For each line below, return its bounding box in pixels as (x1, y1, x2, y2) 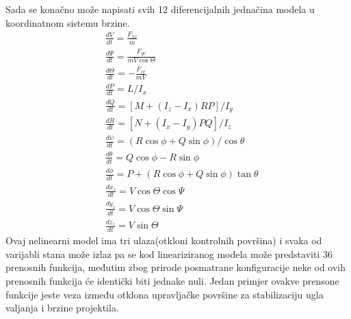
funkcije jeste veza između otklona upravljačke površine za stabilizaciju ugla (5, 287, 324, 301)
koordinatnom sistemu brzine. (5, 15, 130, 29)
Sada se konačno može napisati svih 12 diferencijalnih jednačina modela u (5, 2, 315, 16)
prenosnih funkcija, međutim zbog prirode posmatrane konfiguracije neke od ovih (5, 260, 346, 274)
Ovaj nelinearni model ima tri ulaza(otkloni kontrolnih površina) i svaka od (5, 233, 322, 248)
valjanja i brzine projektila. (5, 300, 119, 315)
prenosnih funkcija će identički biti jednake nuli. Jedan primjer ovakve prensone (5, 273, 339, 287)
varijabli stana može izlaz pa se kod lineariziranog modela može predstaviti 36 (5, 246, 333, 261)
